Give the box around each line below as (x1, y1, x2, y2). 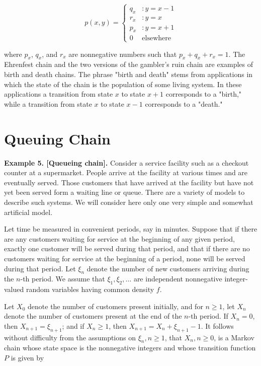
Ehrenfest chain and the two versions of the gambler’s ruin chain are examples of (4, 59, 253, 69)
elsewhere (142, 35, 171, 42)
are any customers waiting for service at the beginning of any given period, (4, 233, 235, 244)
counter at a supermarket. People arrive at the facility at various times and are (4, 167, 248, 178)
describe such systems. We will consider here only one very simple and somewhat (4, 196, 253, 207)
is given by (11, 352, 44, 363)
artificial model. (4, 206, 53, 217)
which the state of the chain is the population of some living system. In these (4, 79, 242, 89)
